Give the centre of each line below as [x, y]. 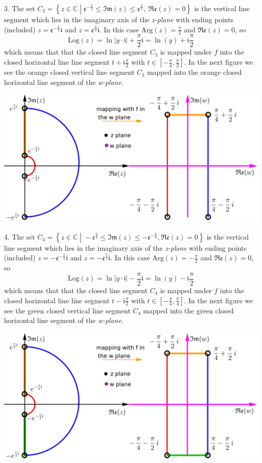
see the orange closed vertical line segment [69, 72]
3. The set [20, 8]
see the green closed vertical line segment [68, 310]
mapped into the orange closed [194, 72]
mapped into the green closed [188, 310]
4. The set [20, 236]
